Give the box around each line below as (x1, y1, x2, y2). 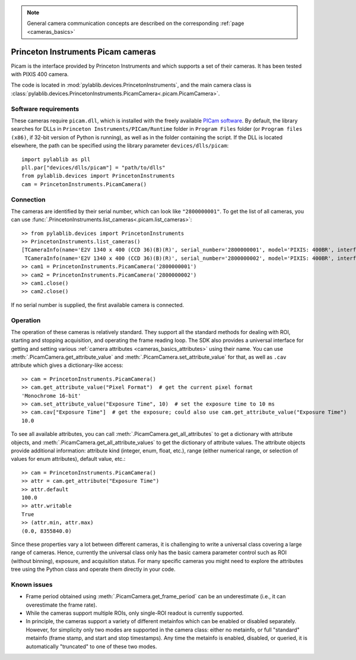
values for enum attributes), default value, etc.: (11, 455, 126, 463)
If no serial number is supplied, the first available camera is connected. (11, 301, 185, 309)
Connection (11, 195, 46, 203)
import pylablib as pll (21, 156, 91, 163)
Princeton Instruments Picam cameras (11, 46, 157, 56)
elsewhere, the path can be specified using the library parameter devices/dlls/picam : (11, 142, 229, 149)
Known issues (11, 580, 53, 589)
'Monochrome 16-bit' (21, 392, 81, 399)
